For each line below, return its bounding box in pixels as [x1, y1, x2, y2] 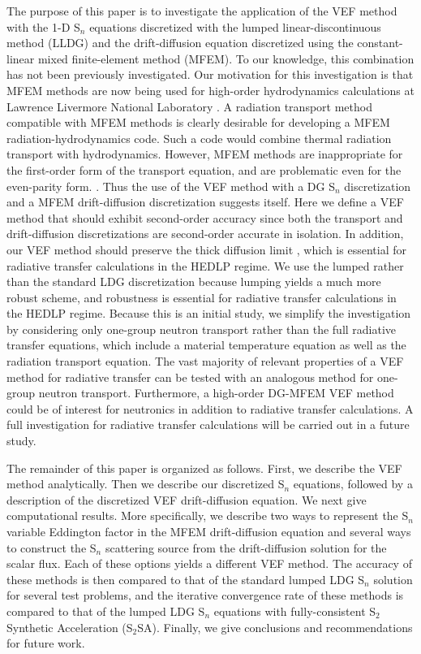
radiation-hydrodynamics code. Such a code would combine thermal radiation [6, 129, 392, 146]
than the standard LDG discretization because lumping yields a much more [6, 273, 381, 290]
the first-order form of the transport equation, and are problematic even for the [6, 161, 402, 178]
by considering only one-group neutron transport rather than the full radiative [6, 320, 397, 337]
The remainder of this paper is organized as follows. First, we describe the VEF [6, 459, 402, 476]
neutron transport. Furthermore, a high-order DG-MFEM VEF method [38, 384, 394, 401]
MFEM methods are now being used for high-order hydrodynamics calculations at [6, 81, 415, 98]
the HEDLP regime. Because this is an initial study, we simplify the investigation [6, 305, 411, 322]
